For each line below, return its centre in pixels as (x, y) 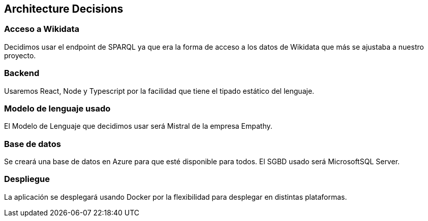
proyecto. (20, 55)
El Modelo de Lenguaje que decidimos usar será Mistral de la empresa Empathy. (138, 126)
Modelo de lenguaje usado (57, 108)
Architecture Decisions (64, 9)
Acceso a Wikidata (42, 29)
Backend (22, 73)
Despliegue (27, 179)
